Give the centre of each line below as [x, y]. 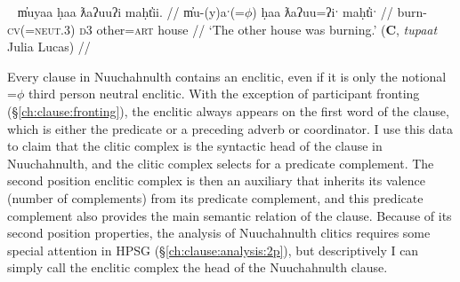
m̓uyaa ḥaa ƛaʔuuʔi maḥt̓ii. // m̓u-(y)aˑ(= [131, 12]
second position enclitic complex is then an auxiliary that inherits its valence [216, 180]
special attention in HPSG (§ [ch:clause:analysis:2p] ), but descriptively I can [213, 250]
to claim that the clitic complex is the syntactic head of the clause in [195, 146]
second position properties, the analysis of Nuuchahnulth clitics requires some [219, 233]
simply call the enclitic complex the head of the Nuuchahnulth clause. [198, 267]
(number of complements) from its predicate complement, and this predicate [215, 197]
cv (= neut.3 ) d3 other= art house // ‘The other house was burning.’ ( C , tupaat [222, 29]
